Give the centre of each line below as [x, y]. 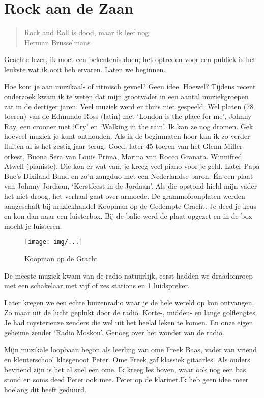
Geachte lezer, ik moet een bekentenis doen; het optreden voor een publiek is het [130, 59]
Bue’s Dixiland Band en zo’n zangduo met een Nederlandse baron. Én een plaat [129, 176]
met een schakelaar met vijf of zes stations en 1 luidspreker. [97, 285]
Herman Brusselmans [57, 42]
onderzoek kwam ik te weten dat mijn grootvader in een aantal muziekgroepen [126, 96]
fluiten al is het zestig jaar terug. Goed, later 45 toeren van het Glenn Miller [123, 146]
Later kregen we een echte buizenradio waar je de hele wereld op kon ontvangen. [129, 302]
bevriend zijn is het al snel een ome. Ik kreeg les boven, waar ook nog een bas [125, 369]
